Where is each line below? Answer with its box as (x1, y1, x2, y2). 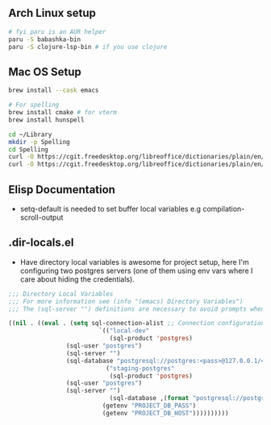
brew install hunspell (8, 116, 85, 124)
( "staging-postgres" (106, 364, 175, 373)
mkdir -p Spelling (8, 138, 70, 146)
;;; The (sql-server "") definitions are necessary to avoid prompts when (8, 305, 265, 313)
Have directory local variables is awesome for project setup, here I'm (19, 257, 250, 266)
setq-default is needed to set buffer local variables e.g (19, 204, 202, 213)
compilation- (202, 204, 245, 213)
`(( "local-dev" (98, 327, 150, 335)
